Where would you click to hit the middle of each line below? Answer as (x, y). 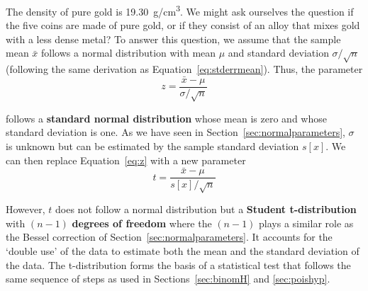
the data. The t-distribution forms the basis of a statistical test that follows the (178, 264)
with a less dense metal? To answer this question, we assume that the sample (173, 39)
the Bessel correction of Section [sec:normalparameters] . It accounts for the (169, 237)
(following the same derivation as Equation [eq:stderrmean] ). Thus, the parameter (184, 69)
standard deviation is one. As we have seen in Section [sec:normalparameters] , (175, 132)
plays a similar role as (306, 223)
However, (26, 209)
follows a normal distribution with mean (129, 53)
